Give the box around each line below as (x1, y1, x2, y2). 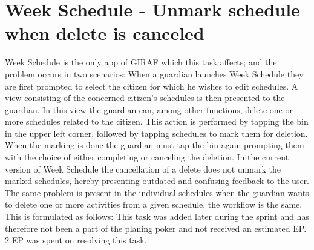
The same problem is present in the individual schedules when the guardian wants (5, 186, 309, 199)
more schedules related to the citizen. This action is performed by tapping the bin (5, 115, 309, 128)
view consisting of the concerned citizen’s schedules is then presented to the (5, 91, 285, 104)
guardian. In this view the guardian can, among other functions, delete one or (5, 103, 293, 116)
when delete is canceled (5, 21, 204, 45)
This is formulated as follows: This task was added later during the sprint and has (5, 210, 309, 223)
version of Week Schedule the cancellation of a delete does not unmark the (5, 162, 281, 175)
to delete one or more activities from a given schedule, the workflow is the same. (5, 198, 303, 211)
